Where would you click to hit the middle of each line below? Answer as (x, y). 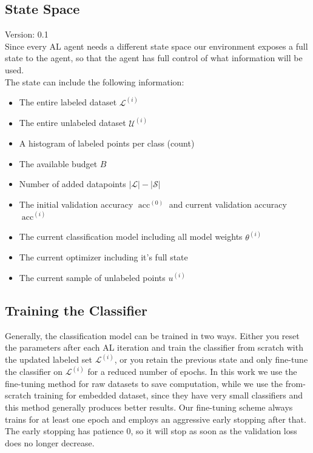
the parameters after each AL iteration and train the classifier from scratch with (154, 347)
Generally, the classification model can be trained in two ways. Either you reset (152, 335)
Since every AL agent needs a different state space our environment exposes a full (156, 46)
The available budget (58, 163)
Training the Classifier (76, 310)
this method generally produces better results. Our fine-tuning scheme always (149, 407)
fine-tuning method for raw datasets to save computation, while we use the (144, 383)
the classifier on (34, 372)
